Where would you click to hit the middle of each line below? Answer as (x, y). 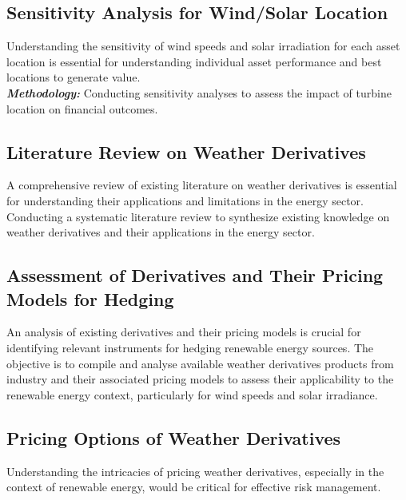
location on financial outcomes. (82, 108)
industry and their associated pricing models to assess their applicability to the (200, 379)
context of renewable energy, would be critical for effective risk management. (194, 487)
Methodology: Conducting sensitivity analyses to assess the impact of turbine (199, 92)
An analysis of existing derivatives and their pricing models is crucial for (184, 332)
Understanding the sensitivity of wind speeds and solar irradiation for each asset (203, 46)
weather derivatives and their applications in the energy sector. (161, 232)
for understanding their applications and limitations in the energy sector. (185, 200)
